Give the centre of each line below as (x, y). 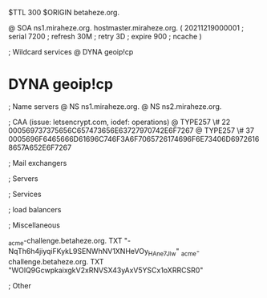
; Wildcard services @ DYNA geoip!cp (71, 52)
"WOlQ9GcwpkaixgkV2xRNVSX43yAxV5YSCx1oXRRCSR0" (106, 270)
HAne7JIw (162, 254)
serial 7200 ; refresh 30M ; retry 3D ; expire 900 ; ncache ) (105, 36)
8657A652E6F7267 (40, 147)
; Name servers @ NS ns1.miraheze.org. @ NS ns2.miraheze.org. (115, 106)
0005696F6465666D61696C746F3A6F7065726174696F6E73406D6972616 (134, 139)
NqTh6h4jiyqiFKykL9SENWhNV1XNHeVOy (79, 251)
